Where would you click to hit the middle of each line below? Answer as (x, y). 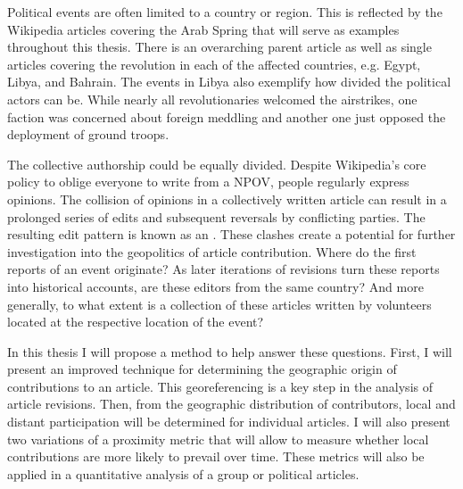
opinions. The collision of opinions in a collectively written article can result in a (227, 199)
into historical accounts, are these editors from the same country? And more (215, 286)
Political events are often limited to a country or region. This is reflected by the (225, 12)
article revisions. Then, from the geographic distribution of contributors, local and (231, 404)
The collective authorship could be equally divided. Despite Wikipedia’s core (217, 164)
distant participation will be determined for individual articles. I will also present (229, 422)
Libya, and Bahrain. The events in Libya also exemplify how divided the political (229, 82)
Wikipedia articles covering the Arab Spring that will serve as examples (203, 29)
